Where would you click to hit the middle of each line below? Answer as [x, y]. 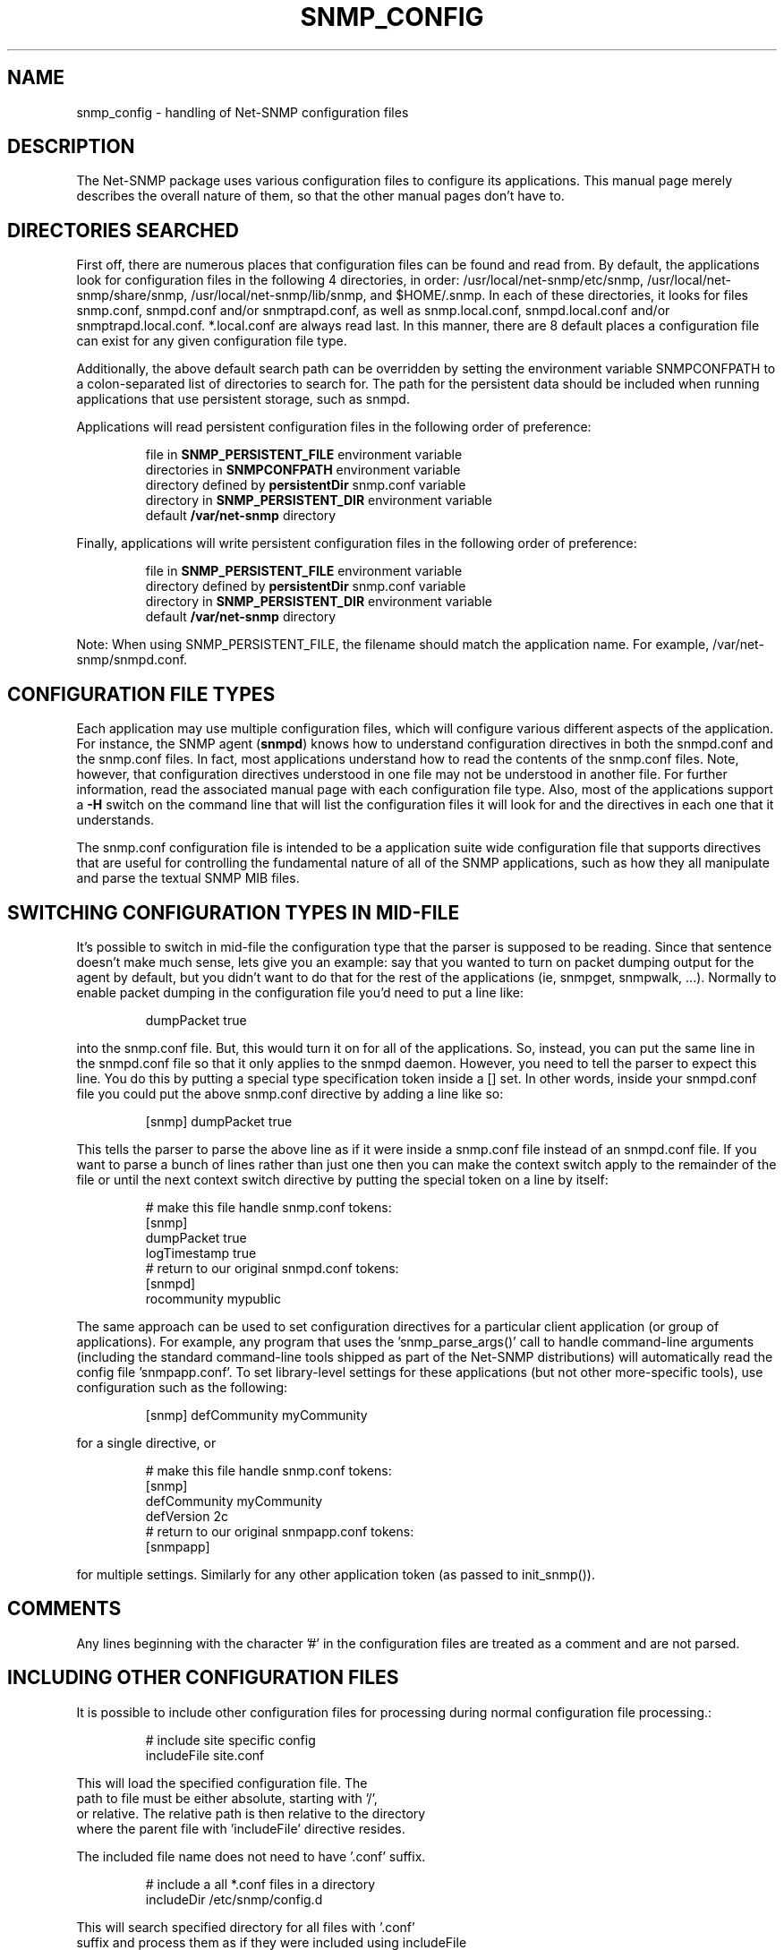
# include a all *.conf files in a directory [260, 1884]
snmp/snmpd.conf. [132, 660]
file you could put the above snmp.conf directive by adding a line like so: [290, 1093]
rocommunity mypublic [213, 1298]
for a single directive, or [146, 1442]
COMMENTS [64, 1609]
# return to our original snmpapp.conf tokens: [280, 1531]
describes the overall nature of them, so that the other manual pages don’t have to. [320, 196]
